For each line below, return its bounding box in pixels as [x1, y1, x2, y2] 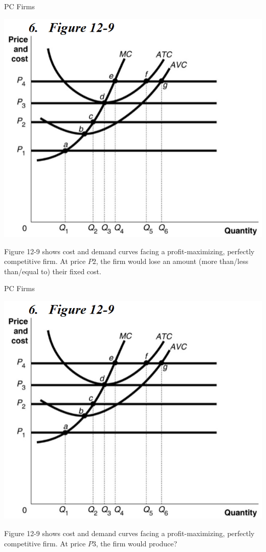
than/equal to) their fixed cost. [4, 265, 101, 276]
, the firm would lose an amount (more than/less [96, 256, 249, 267]
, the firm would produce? [96, 538, 178, 548]
